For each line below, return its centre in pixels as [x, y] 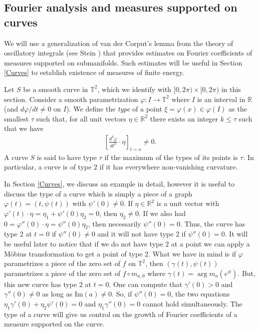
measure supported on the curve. [54, 324]
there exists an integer [184, 118]
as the [238, 109]
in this [231, 89]
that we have [24, 128]
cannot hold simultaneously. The [192, 303]
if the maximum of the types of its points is [171, 157]
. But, [246, 273]
